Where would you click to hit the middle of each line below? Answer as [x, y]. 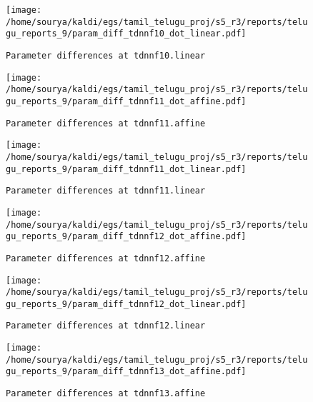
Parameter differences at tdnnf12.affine [106, 258]
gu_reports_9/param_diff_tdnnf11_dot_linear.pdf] [126, 169]
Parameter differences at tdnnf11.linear [106, 191]
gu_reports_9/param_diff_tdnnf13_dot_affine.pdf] [126, 372]
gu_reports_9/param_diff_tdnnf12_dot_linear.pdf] [126, 304]
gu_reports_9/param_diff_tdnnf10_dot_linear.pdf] [126, 34]
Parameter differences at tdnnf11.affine [106, 123]
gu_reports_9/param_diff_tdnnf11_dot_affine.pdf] [126, 101]
